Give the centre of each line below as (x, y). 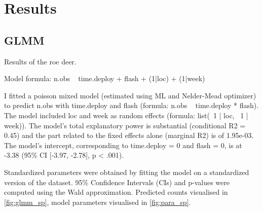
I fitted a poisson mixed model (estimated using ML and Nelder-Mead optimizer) (130, 95)
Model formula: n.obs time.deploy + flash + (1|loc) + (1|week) (105, 78)
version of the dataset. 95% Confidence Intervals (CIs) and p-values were (117, 182)
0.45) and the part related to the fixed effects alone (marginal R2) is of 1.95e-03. (129, 135)
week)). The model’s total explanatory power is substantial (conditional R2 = (125, 125)
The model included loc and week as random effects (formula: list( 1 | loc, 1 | (126, 115)
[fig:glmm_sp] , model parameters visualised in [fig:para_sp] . (98, 202)
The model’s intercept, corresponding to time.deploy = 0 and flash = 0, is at (123, 145)
